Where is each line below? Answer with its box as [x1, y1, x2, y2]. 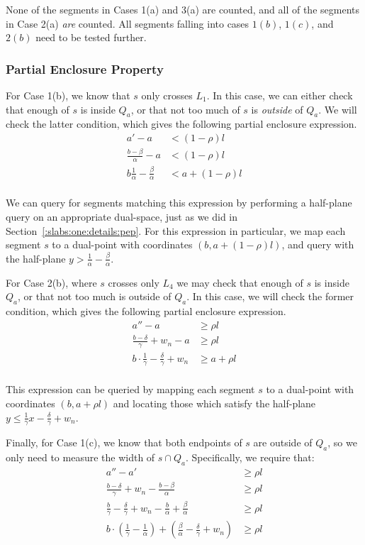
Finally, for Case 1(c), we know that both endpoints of [6, 435, 242, 450]
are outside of [253, 435, 313, 450]
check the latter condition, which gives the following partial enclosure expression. [6, 116, 357, 131]
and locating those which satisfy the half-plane [113, 395, 316, 410]
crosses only [108, 275, 159, 290]
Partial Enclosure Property [6, 60, 164, 77]
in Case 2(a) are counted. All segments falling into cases [6, 16, 249, 31]
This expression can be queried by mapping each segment [6, 382, 255, 397]
